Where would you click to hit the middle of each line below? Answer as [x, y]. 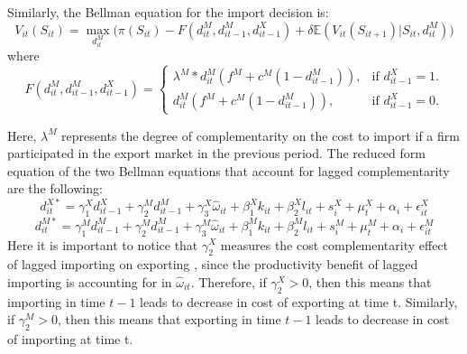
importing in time [56, 301]
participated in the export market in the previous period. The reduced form [216, 153]
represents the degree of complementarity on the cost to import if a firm [261, 135]
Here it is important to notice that [103, 244]
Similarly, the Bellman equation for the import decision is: [168, 12]
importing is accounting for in [90, 281]
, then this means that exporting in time [169, 319]
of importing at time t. [70, 339]
